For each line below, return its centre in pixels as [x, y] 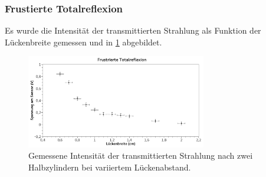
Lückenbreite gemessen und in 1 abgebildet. [83, 42]
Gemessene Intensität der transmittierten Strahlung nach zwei [141, 155]
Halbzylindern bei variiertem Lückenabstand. [110, 167]
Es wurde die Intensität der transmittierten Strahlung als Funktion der [133, 30]
